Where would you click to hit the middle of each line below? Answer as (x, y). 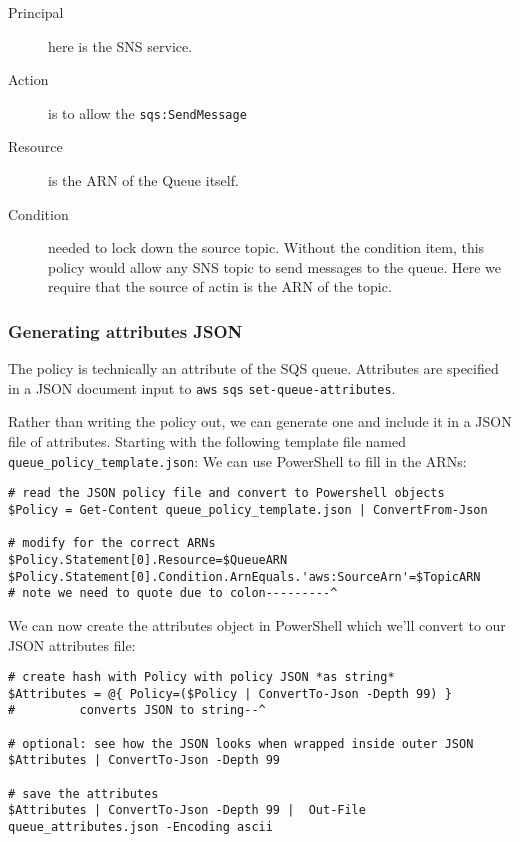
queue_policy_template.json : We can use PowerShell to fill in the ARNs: (237, 460)
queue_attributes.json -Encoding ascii (140, 827)
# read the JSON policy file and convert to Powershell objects (226, 493)
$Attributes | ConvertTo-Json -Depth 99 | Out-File (187, 810)
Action (28, 79)
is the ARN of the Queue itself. (143, 180)
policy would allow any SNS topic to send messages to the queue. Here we (274, 266)
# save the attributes (83, 793)
